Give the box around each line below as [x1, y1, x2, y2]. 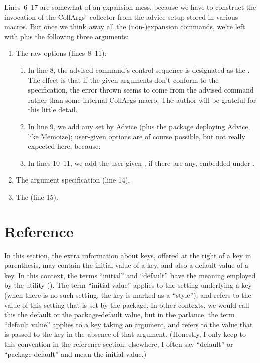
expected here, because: [28, 141, 101, 151]
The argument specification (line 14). [16, 174, 130, 185]
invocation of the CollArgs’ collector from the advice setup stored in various [4, 11, 238, 22]
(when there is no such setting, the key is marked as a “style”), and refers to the [4, 290, 251, 300]
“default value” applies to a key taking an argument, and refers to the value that [4, 319, 253, 329]
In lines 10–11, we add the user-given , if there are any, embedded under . [28, 157, 255, 168]
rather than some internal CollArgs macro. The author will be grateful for [28, 94, 256, 105]
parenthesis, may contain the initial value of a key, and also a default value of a [4, 260, 248, 270]
